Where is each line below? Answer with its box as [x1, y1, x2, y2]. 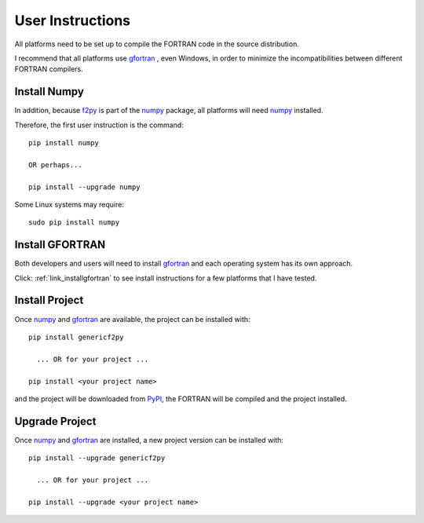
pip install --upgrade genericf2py [28, 454, 166, 463]
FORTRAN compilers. [14, 64, 84, 74]
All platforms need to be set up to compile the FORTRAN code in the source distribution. [14, 39, 300, 49]
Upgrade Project [14, 415, 97, 428]
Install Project [14, 294, 84, 307]
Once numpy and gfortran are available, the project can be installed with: [14, 314, 250, 324]
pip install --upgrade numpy [28, 182, 141, 192]
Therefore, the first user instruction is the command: [14, 120, 184, 130]
